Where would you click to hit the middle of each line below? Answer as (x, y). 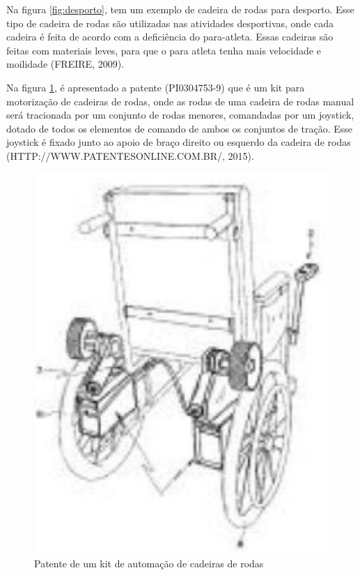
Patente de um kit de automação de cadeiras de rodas (149, 563)
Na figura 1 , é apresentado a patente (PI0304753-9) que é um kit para (156, 87)
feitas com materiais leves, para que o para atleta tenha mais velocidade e (164, 50)
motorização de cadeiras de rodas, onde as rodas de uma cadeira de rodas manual (180, 101)
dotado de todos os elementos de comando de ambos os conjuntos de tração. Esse (179, 128)
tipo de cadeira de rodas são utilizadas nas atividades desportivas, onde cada (170, 23)
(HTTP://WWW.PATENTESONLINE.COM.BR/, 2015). (130, 155)
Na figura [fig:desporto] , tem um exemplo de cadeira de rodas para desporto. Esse (180, 9)
